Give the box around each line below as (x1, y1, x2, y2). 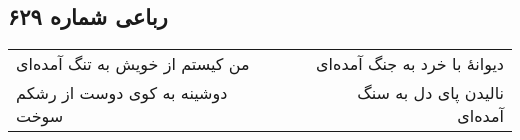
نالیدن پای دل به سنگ (357, 81, 504, 105)
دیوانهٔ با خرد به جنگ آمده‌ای (316, 52, 504, 76)
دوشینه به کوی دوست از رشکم (16, 81, 228, 105)
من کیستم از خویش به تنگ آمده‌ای (16, 52, 250, 76)
